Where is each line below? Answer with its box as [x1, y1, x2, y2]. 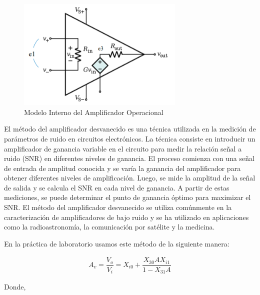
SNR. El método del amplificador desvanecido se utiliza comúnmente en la [4, 202, 232, 212]
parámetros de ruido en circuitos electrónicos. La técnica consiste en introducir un [4, 133, 255, 143]
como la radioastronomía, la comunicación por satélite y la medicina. [4, 221, 215, 232]
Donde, [4, 281, 26, 291]
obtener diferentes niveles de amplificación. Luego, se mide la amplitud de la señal [4, 172, 255, 183]
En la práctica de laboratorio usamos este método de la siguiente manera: [4, 238, 229, 248]
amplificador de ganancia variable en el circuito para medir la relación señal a [4, 143, 242, 153]
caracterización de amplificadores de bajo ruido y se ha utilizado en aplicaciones [4, 211, 249, 222]
